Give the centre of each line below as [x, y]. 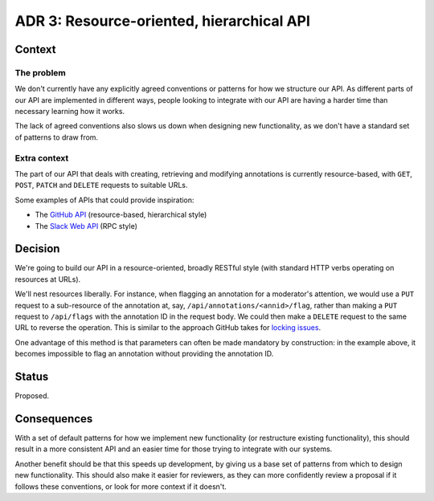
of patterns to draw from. [57, 137]
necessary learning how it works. [70, 112]
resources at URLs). [48, 279]
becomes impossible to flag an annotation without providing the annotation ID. [144, 354]
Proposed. [32, 396]
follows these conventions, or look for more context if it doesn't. [121, 487]
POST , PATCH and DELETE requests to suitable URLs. [101, 185]
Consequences [54, 419]
